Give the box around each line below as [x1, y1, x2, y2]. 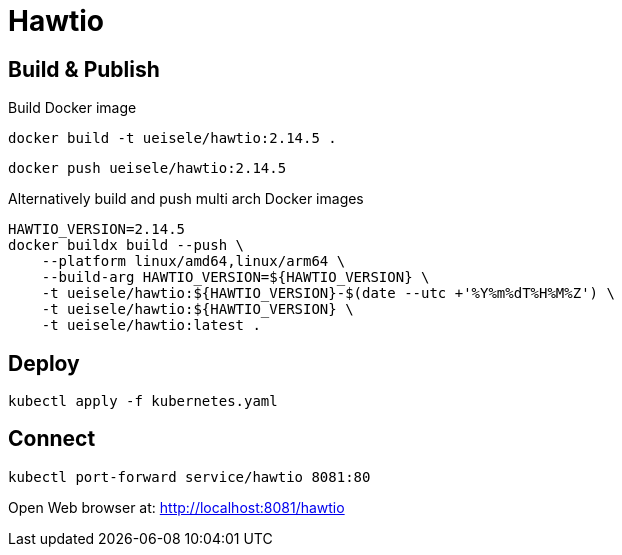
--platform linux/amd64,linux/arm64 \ [41, 253, 346, 270]
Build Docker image [8, 99, 137, 117]
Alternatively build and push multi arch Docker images [8, 190, 364, 208]
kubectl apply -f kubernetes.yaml [8, 393, 278, 410]
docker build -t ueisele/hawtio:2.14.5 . [8, 130, 337, 147]
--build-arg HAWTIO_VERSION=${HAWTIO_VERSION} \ [41, 269, 430, 286]
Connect [8, 426, 96, 452]
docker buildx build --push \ [8, 237, 245, 254]
